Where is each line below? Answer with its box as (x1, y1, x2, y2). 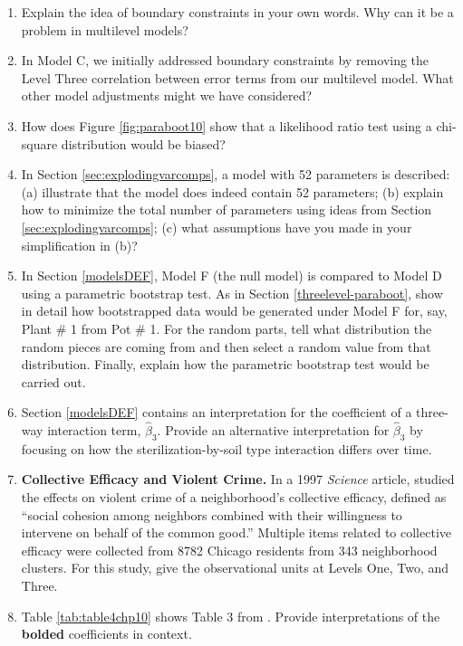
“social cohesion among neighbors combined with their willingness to (21, 505, 402, 524)
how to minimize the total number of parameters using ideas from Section (21, 200, 432, 219)
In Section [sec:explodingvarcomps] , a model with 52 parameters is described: (21, 165, 450, 184)
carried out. (21, 372, 86, 391)
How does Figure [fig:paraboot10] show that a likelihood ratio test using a (21, 116, 432, 135)
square (21, 134, 58, 153)
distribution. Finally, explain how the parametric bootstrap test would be (21, 355, 429, 374)
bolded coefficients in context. (21, 624, 192, 643)
